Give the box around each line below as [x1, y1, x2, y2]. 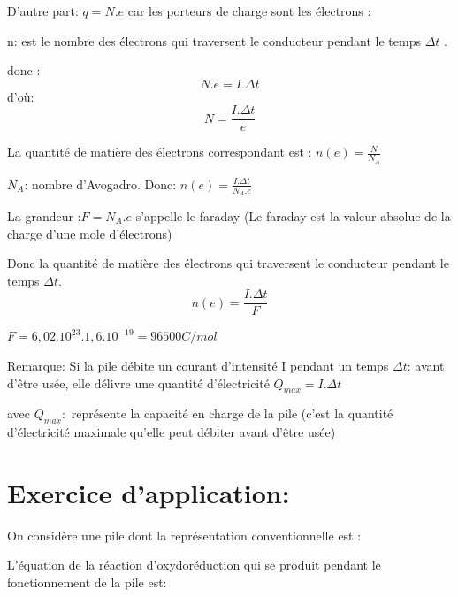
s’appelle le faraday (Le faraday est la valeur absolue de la [135, 206, 451, 225]
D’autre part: [7, 2, 79, 19]
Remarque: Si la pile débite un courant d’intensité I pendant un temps [7, 356, 389, 374]
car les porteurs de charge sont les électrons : [127, 2, 371, 19]
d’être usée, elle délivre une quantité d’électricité [7, 373, 270, 392]
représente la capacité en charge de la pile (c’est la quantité [71, 404, 393, 423]
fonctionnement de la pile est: [7, 573, 167, 592]
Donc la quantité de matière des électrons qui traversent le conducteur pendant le [7, 254, 449, 272]
